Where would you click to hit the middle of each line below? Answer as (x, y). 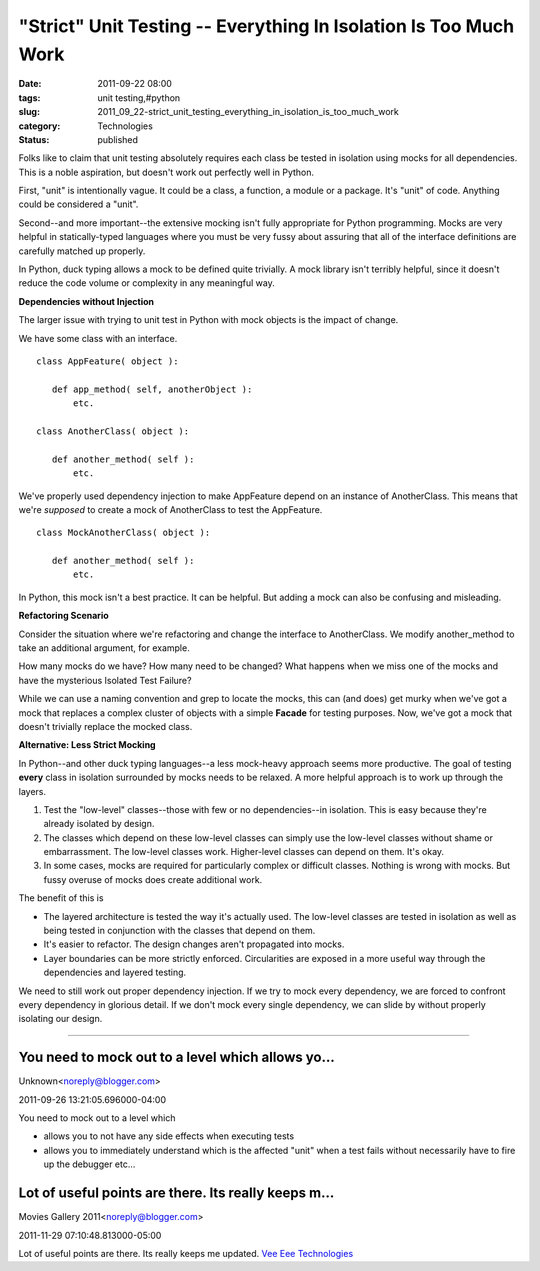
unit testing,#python (139, 97)
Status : (34, 139)
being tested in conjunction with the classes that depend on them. (179, 931)
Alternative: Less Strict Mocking (87, 745)
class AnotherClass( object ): (113, 431)
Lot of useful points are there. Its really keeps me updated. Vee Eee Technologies (186, 1253)
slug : (29, 112)
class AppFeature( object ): (107, 361)
